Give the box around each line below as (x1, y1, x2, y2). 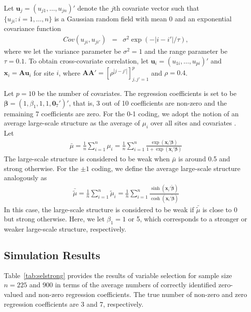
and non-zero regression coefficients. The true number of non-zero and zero (25, 289, 247, 299)
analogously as (4, 172, 47, 183)
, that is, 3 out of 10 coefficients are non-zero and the (69, 97, 227, 108)
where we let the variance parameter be (4, 46, 121, 56)
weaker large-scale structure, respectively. (4, 224, 126, 234)
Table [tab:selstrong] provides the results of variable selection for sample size (4, 270, 232, 280)
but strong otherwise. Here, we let (4, 214, 105, 224)
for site (33, 67, 54, 78)
